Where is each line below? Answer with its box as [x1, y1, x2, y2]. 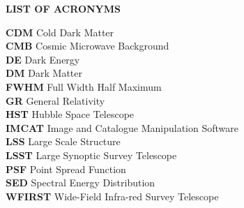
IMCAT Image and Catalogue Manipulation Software [6, 120, 238, 135]
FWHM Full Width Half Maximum [6, 79, 162, 94]
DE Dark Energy [6, 52, 80, 66]
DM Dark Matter [6, 66, 82, 80]
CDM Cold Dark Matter [6, 24, 114, 39]
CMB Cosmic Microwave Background [6, 38, 169, 53]
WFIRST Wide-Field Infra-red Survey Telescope [6, 188, 219, 203]
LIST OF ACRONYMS [6, 1, 121, 15]
